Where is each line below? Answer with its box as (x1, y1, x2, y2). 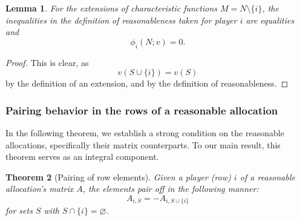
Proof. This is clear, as (5, 56, 89, 68)
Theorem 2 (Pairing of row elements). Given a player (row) (5, 170, 231, 183)
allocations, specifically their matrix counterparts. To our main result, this (5, 138, 281, 151)
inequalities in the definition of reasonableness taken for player (5, 13, 237, 26)
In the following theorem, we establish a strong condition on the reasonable (5, 126, 284, 139)
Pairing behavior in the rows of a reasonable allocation (5, 102, 278, 117)
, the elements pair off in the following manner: (82, 182, 259, 195)
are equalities (246, 13, 295, 26)
